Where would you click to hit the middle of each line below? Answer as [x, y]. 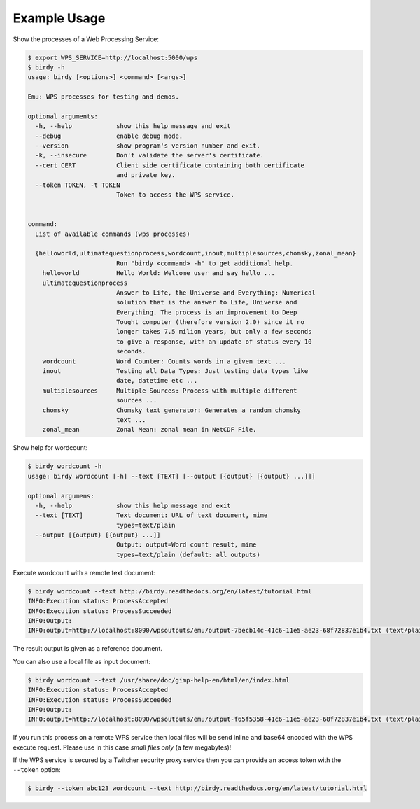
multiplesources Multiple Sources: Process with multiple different [170, 391]
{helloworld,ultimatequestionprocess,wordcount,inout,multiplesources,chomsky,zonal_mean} [196, 253]
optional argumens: [61, 496]
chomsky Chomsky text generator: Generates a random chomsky [171, 410]
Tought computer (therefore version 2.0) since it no [210, 322]
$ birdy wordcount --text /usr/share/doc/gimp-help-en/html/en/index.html [159, 680]
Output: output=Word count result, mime [186, 545]
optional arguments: [63, 116]
